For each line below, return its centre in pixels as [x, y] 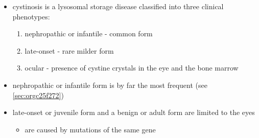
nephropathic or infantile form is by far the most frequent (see [110, 85]
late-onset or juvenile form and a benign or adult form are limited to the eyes [134, 112]
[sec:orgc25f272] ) [38, 95]
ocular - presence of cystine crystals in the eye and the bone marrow [132, 68]
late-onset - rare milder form [69, 50]
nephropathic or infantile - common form [89, 33]
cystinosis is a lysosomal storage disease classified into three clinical [118, 6]
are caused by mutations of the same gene [90, 129]
